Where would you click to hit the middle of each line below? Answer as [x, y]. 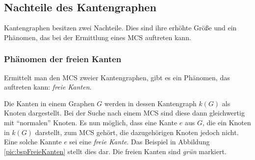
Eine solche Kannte [33, 142]
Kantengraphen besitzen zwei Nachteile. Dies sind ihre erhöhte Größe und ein [120, 28]
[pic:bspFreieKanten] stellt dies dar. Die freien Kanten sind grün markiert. [115, 151]
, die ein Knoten [227, 122]
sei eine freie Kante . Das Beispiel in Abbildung [140, 142]
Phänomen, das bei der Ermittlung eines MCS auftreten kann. [98, 37]
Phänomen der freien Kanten [63, 59]
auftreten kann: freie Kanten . [48, 87]
